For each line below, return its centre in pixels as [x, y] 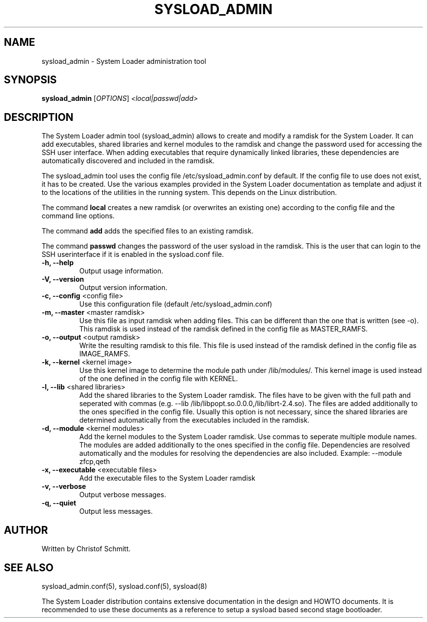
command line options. [78, 216]
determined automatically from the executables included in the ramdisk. [194, 420]
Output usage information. [121, 271]
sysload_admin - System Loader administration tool [124, 61]
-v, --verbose [64, 486]
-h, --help [58, 263]
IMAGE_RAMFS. [105, 354]
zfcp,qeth [95, 462]
